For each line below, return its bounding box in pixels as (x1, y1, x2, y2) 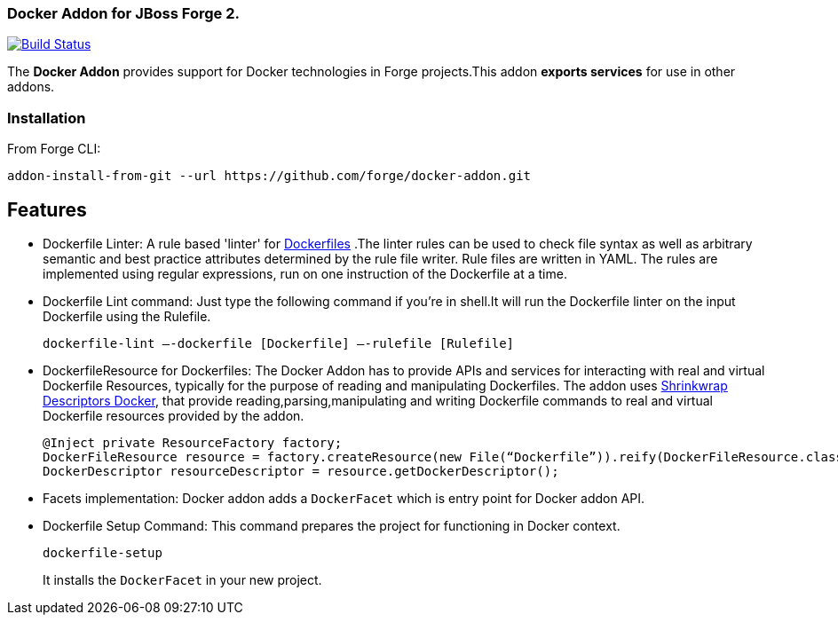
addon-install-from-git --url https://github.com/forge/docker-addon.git (7, 169, 532, 184)
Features (7, 198, 87, 221)
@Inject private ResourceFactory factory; (43, 435, 343, 450)
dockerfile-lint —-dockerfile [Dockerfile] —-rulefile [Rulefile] (43, 335, 515, 350)
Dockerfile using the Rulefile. (43, 308, 211, 324)
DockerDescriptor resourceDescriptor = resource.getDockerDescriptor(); (43, 463, 559, 478)
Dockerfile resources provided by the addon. (43, 407, 304, 423)
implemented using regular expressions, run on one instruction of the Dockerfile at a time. (43, 265, 567, 281)
